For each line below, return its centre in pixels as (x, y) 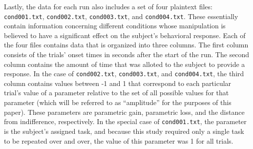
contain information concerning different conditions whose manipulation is (115, 26)
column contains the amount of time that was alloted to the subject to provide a (125, 64)
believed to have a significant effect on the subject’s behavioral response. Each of (125, 35)
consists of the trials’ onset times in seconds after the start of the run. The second (127, 54)
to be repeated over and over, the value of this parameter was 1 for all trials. (119, 140)
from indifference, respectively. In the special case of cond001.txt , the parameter (125, 121)
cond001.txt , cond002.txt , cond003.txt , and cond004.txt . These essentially (121, 16)
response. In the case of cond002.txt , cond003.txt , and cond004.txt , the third (124, 74)
